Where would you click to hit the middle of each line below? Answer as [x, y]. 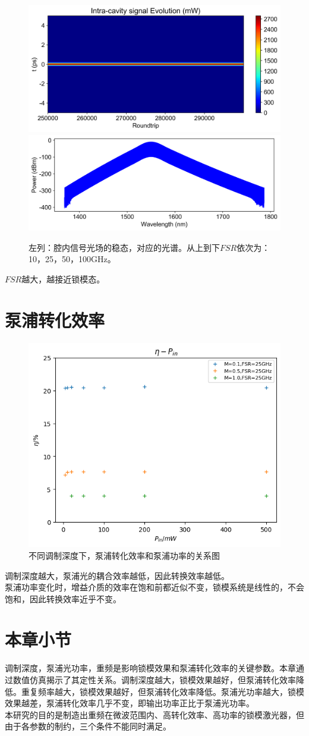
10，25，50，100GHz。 [72, 259]
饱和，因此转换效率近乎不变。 [63, 598]
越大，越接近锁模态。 [63, 279]
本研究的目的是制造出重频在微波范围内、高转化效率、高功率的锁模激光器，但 [154, 714]
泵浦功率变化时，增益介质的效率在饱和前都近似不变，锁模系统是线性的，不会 [154, 587]
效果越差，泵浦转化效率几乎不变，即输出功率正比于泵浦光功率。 [130, 703]
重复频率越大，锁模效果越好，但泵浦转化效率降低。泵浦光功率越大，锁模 [163, 691]
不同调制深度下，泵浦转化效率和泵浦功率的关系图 [124, 555]
